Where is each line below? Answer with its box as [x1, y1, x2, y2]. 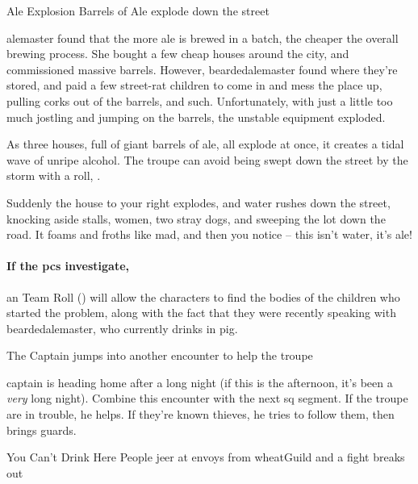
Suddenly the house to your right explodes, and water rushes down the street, [6, 194, 391, 211]
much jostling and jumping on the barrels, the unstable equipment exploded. [6, 108, 386, 125]
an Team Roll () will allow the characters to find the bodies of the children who [6, 288, 400, 305]
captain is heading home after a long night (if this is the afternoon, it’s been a [6, 373, 393, 390]
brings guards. [6, 421, 77, 438]
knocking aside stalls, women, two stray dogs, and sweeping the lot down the [6, 210, 386, 227]
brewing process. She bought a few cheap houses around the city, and [6, 45, 349, 62]
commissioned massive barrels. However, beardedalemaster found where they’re [6, 60, 398, 77]
